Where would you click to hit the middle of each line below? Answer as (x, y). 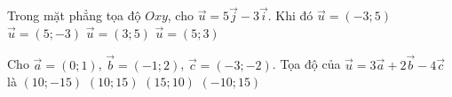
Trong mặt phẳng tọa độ (74, 15)
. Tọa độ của (306, 64)
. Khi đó (290, 15)
